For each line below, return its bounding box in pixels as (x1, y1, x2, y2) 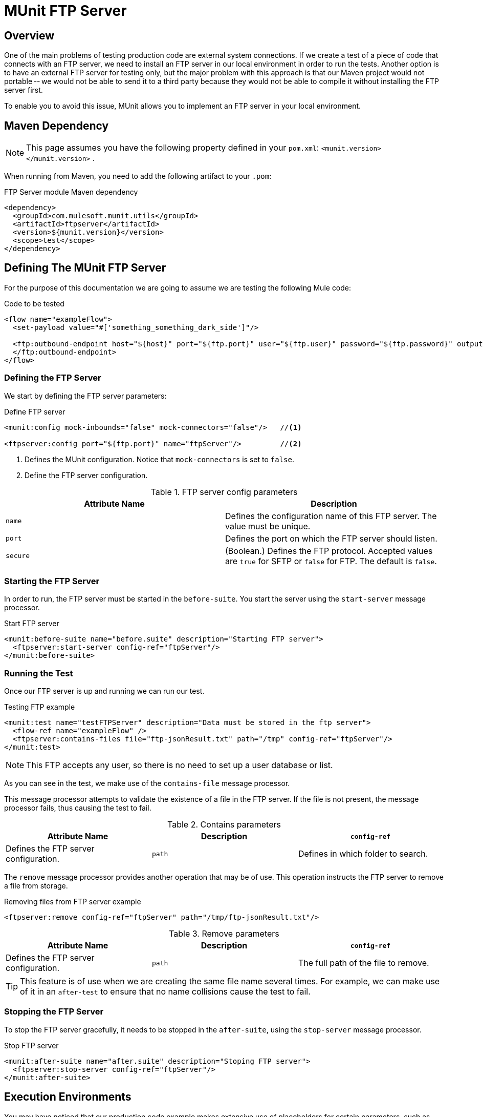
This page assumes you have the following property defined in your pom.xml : (26, 142, 319, 153)
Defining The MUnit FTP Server (4, 261, 166, 275)
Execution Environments (4, 1090, 131, 1104)
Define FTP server (4, 407, 65, 416)
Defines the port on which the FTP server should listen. (225, 533, 437, 544)
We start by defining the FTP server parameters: (4, 391, 167, 400)
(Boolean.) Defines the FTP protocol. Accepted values (225, 545, 433, 556)
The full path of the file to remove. (298, 958, 429, 968)
